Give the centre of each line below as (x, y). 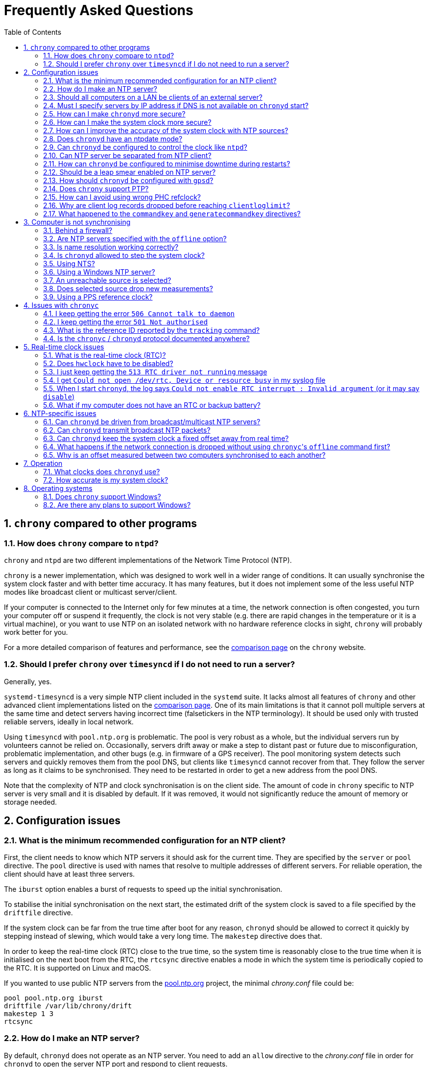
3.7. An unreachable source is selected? (107, 280)
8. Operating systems (58, 488)
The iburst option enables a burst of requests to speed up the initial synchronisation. (143, 889)
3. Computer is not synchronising (77, 222)
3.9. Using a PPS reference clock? (98, 297)
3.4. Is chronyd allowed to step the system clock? (124, 255)
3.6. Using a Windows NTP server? (99, 272)
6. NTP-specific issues (60, 413)
